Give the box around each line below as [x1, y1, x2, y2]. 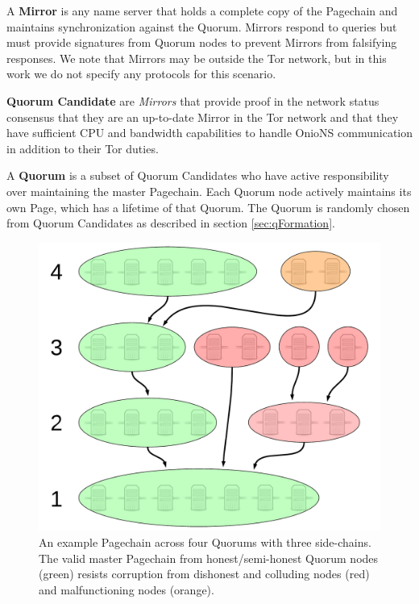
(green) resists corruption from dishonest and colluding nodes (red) [39, 565, 370, 582]
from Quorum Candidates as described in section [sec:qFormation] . [6, 215, 335, 231]
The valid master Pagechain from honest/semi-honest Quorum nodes [39, 549, 379, 566]
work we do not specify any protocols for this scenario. [6, 65, 276, 82]
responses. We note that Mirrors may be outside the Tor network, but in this [6, 49, 387, 66]
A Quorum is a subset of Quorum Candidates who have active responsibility [6, 167, 389, 184]
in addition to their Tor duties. [6, 140, 159, 156]
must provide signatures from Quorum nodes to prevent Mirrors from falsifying [6, 34, 397, 51]
